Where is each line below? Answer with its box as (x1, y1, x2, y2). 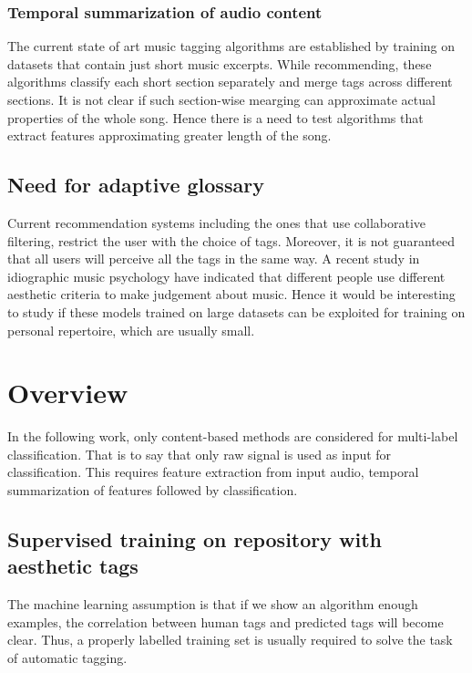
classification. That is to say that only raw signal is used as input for (7, 444, 392, 463)
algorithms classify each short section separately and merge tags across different (7, 72, 453, 91)
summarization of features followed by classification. (7, 481, 298, 500)
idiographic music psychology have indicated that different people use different (7, 266, 446, 285)
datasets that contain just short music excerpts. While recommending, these (7, 54, 432, 73)
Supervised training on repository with (7, 525, 383, 554)
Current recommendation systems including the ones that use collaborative (7, 212, 426, 232)
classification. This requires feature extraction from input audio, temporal (7, 462, 419, 481)
